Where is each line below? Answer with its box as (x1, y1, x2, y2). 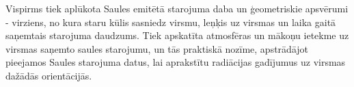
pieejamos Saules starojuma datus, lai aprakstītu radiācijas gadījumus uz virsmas (5, 55, 346, 69)
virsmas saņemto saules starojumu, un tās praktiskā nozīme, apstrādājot (5, 41, 309, 55)
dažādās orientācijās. (5, 68, 92, 82)
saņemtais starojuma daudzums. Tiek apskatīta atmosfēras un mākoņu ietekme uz (5, 28, 349, 42)
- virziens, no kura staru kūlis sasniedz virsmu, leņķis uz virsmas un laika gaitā (5, 14, 336, 29)
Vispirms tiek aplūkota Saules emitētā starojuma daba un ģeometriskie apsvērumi (5, 1, 349, 15)
